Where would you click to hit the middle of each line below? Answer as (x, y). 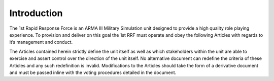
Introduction (36, 13)
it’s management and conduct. (41, 42)
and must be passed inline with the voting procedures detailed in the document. (93, 72)
